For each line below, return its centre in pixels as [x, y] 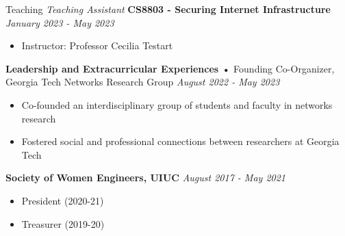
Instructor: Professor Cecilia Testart [97, 45]
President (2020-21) [63, 200]
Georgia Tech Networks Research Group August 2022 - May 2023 [143, 82]
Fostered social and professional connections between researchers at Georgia [180, 141]
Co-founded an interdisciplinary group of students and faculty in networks [177, 104]
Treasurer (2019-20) [63, 223]
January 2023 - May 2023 [60, 22]
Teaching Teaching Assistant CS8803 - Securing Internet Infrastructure [168, 9]
